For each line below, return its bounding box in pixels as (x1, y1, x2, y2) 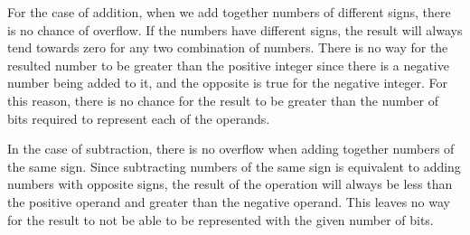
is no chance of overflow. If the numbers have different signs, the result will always (7, 20, 463, 39)
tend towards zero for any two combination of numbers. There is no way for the (7, 38, 448, 57)
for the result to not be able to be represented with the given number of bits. (7, 210, 434, 229)
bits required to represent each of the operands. (7, 108, 270, 127)
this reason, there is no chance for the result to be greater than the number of (7, 90, 438, 109)
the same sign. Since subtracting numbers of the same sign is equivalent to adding (7, 156, 461, 175)
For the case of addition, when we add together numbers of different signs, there (7, 3, 451, 21)
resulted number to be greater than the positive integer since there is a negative (7, 55, 449, 74)
